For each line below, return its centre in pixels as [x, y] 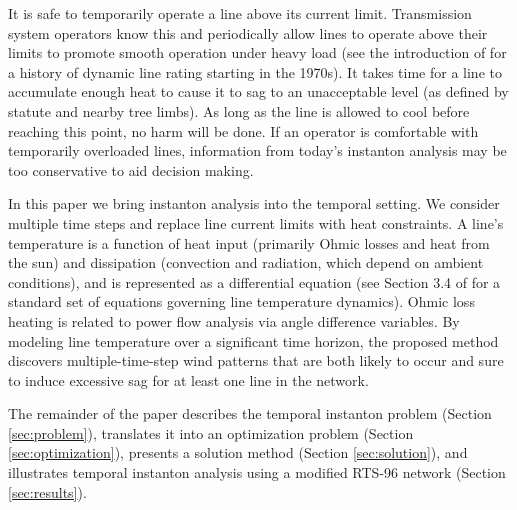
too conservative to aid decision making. [131, 169]
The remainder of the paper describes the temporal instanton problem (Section [250, 413]
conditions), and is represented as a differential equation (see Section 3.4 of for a [254, 281]
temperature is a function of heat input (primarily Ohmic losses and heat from [249, 242]
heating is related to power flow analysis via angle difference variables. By [234, 320]
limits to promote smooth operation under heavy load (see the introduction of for [257, 52]
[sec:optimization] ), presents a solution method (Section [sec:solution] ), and [238, 452]
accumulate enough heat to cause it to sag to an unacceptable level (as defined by [258, 91]
